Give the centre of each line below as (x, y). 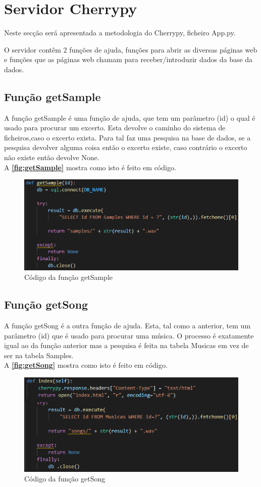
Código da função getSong (65, 479)
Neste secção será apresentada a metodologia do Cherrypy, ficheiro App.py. (120, 33)
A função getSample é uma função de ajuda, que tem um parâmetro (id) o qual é (130, 117)
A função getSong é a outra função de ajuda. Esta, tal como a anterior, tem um (127, 326)
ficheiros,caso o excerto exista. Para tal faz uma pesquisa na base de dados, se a (127, 137)
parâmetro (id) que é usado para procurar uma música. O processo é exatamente (129, 335)
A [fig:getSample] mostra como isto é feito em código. (90, 167)
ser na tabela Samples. (39, 355)
